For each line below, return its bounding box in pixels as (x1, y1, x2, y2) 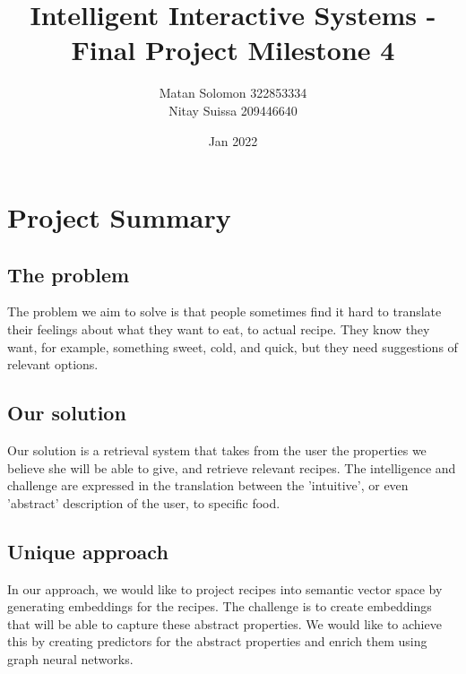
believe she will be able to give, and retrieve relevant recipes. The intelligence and (7, 458, 456, 477)
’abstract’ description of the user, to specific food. (7, 493, 280, 512)
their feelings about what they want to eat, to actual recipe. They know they (7, 320, 430, 339)
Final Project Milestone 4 (71, 31, 395, 68)
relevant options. (7, 355, 99, 374)
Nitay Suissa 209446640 (168, 100, 298, 119)
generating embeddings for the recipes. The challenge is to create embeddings (7, 597, 432, 616)
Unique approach (7, 537, 168, 565)
